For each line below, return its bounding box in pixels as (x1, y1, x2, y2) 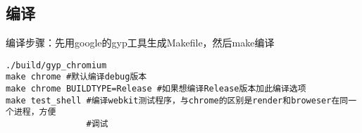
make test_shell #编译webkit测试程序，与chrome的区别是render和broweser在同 (6, 95, 349, 106)
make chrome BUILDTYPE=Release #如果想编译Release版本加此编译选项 (6, 84, 306, 94)
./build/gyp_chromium (6, 60, 107, 70)
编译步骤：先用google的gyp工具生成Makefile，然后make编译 (6, 35, 275, 50)
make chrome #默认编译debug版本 (6, 72, 147, 82)
